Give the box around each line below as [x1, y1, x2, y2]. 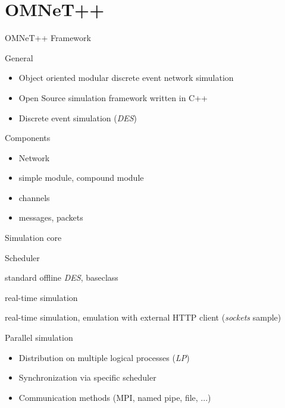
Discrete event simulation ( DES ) [18, 111, 137, 124]
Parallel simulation [5, 331, 73, 344]
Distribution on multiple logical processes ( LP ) [18, 351, 190, 363]
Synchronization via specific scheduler [18, 371, 156, 384]
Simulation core [5, 231, 62, 244]
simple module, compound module [18, 171, 144, 184]
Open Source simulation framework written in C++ [18, 91, 208, 103]
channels [18, 191, 50, 203]
